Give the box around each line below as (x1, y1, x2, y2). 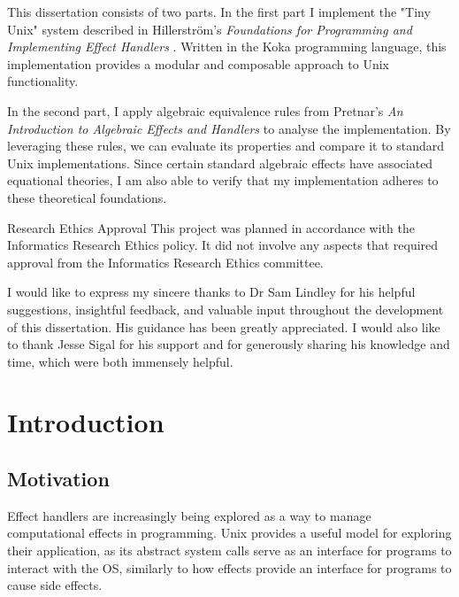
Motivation (7, 465, 110, 492)
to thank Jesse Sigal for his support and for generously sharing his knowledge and (7, 335, 450, 353)
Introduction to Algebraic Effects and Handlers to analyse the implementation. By (7, 119, 451, 137)
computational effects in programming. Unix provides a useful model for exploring (7, 523, 452, 542)
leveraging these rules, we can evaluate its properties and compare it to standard (7, 136, 445, 155)
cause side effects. (7, 576, 103, 594)
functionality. (7, 72, 79, 90)
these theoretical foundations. (7, 188, 167, 206)
